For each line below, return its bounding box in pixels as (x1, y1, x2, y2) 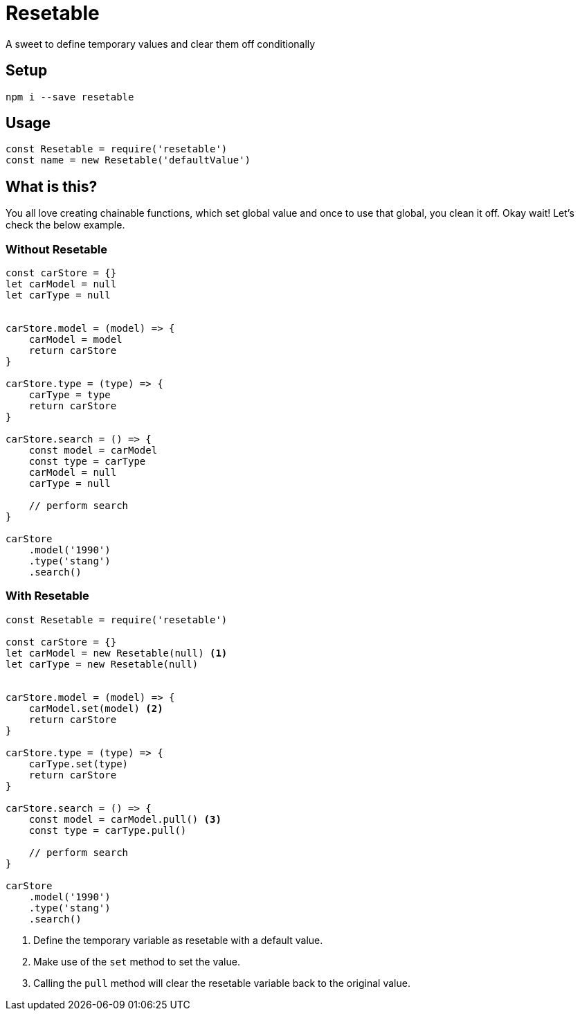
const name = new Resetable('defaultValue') (6, 154, 251, 166)
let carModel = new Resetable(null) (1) (6, 647, 228, 659)
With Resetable (6, 589, 89, 603)
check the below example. (6, 219, 125, 231)
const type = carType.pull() (28, 824, 187, 836)
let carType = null (6, 289, 111, 301)
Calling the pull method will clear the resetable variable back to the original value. (33, 977, 410, 989)
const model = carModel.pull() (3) (28, 813, 221, 825)
